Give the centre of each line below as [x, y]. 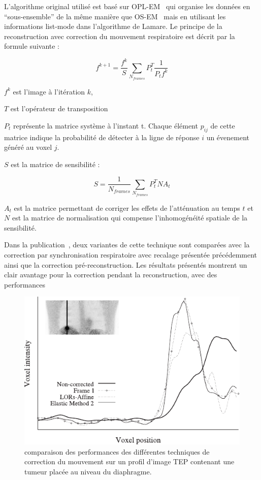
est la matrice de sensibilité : [55, 164]
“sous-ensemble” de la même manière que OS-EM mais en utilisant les [115, 16]
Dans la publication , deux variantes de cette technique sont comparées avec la [127, 245]
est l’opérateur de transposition [59, 108]
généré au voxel [28, 147]
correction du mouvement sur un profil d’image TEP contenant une [129, 461]
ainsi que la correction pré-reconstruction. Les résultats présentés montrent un [126, 264]
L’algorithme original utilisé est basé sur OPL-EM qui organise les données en [127, 6]
